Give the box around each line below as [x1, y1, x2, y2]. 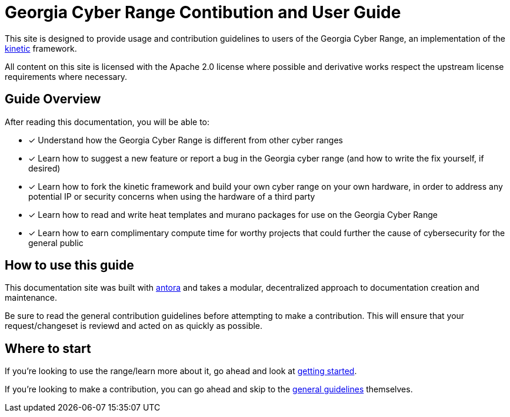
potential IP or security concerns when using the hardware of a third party [28, 191, 315, 201]
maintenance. [5, 292, 57, 303]
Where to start [5, 341, 91, 356]
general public [28, 237, 84, 248]
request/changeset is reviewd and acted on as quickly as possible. [5, 321, 263, 331]
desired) [28, 163, 61, 173]
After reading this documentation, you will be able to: [5, 116, 210, 127]
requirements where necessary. [5, 71, 128, 82]
